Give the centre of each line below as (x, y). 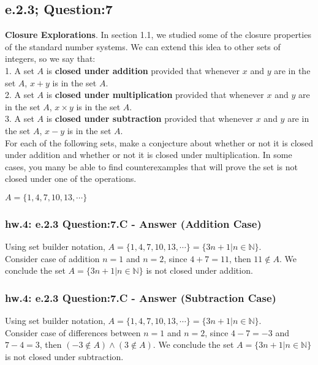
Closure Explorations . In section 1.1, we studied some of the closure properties (158, 35)
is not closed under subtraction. (64, 356)
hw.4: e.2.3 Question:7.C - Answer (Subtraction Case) (141, 297)
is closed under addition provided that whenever (143, 70)
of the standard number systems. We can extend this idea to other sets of (143, 46)
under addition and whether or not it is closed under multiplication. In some (149, 155)
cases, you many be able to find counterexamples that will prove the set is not (151, 166)
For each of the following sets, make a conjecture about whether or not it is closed (159, 142)
